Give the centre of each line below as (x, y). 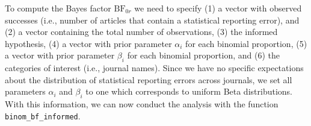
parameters (25, 91)
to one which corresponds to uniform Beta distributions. (189, 91)
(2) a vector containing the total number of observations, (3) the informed (141, 32)
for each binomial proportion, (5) (246, 43)
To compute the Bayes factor (58, 8)
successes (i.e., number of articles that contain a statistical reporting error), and (152, 20)
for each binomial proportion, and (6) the (203, 55)
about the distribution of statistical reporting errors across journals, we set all (149, 79)
